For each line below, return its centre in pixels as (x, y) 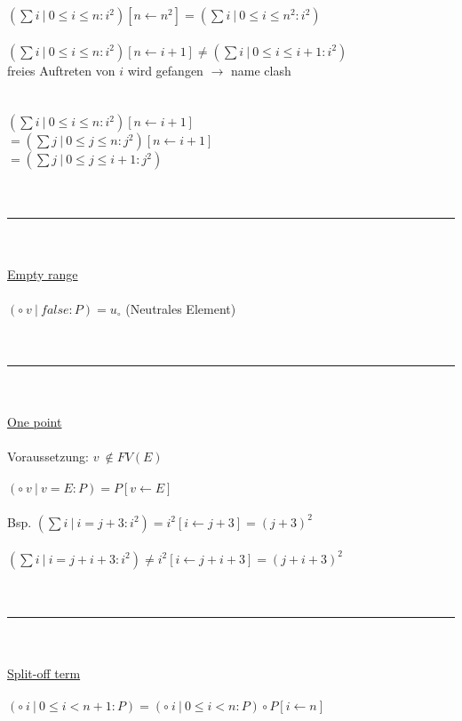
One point (35, 421)
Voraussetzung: (48, 457)
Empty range (43, 273)
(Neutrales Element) (181, 308)
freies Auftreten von (61, 70)
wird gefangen (165, 70)
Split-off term (44, 673)
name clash (261, 70)
